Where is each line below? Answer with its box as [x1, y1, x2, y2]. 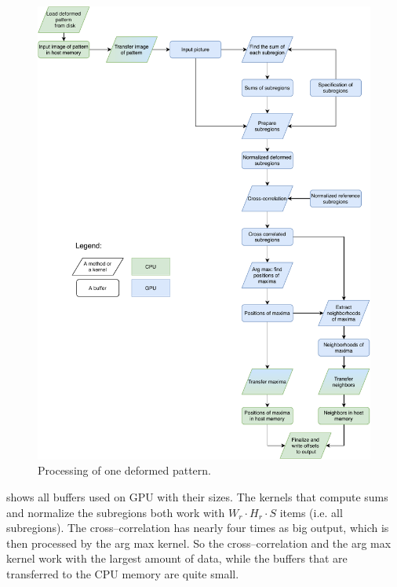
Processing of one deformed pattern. [38, 462, 211, 479]
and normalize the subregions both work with [6, 504, 225, 520]
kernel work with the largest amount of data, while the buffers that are [6, 550, 348, 567]
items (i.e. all [279, 504, 343, 520]
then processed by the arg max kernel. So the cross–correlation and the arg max [6, 534, 392, 551]
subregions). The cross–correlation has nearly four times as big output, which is [6, 519, 389, 536]
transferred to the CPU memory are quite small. [6, 565, 239, 581]
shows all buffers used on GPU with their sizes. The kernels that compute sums [6, 488, 388, 504]
